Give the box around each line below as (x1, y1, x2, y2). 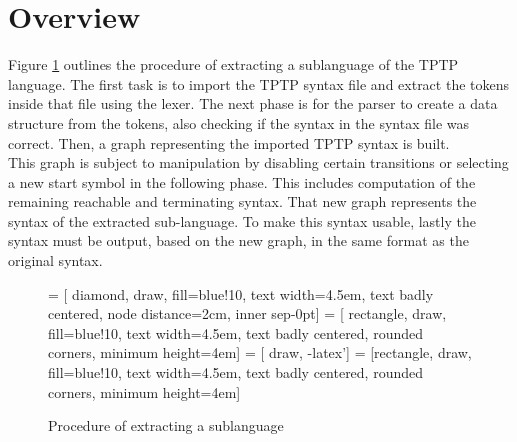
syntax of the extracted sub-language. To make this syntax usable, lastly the (8, 210, 476, 231)
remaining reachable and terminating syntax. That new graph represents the (8, 191, 477, 212)
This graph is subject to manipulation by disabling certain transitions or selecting (8, 152, 509, 173)
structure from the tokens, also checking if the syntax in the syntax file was (8, 112, 469, 133)
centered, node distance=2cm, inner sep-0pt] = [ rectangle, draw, (48, 303, 447, 324)
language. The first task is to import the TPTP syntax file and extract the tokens (8, 73, 510, 94)
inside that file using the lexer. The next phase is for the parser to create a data (8, 93, 498, 114)
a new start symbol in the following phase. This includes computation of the (8, 171, 476, 192)
